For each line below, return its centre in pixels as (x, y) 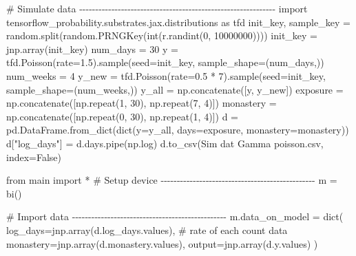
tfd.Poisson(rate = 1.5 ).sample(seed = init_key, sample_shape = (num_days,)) (165, 62)
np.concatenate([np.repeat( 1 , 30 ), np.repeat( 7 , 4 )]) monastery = (142, 103)
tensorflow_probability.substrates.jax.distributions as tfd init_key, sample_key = (178, 22)
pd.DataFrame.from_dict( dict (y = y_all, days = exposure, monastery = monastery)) (178, 130)
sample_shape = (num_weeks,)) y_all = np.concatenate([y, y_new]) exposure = (175, 89)
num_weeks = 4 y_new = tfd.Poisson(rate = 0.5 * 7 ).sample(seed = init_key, (166, 75)
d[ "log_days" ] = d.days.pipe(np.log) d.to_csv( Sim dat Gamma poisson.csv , (165, 143)
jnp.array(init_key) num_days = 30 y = (92, 49)
